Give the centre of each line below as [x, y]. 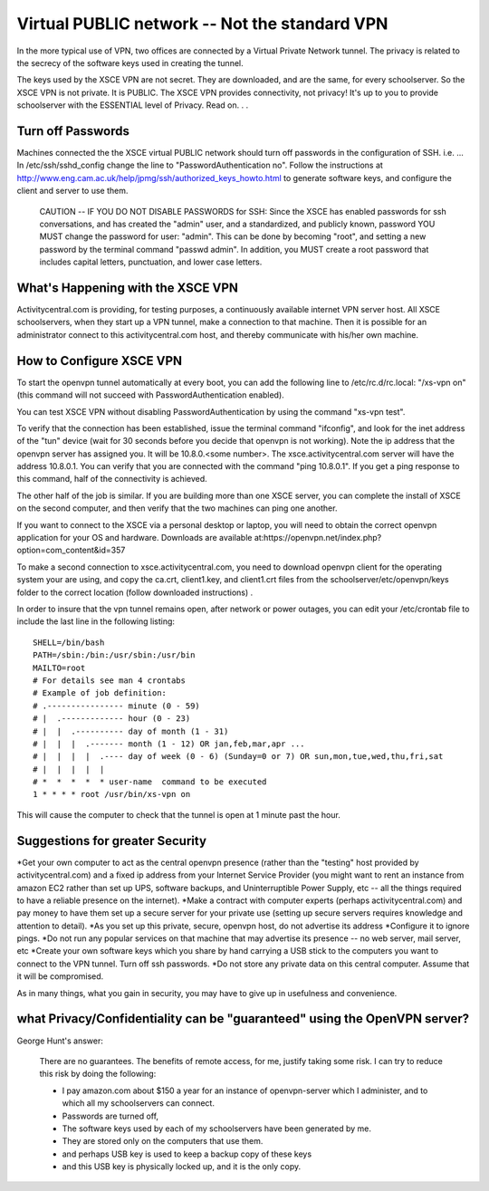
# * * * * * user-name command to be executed [150, 782]
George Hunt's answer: [60, 1041]
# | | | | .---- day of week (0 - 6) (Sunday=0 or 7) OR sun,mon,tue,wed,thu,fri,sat [238, 757]
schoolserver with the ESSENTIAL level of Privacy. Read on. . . [133, 105]
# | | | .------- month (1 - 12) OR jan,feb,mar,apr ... [169, 744]
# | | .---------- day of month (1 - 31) [131, 731]
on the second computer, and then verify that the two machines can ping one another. [177, 508]
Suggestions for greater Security [112, 841]
